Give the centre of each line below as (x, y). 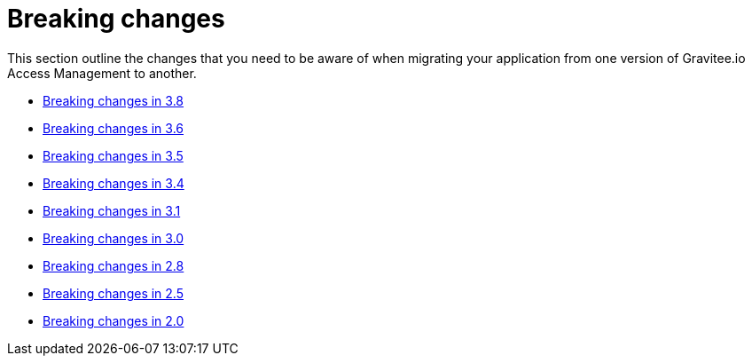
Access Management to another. (102, 73)
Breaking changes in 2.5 (113, 293)
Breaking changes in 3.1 (112, 210)
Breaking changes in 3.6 (114, 128)
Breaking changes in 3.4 (114, 183)
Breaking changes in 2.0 (114, 320)
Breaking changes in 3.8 (114, 100)
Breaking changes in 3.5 (113, 155)
